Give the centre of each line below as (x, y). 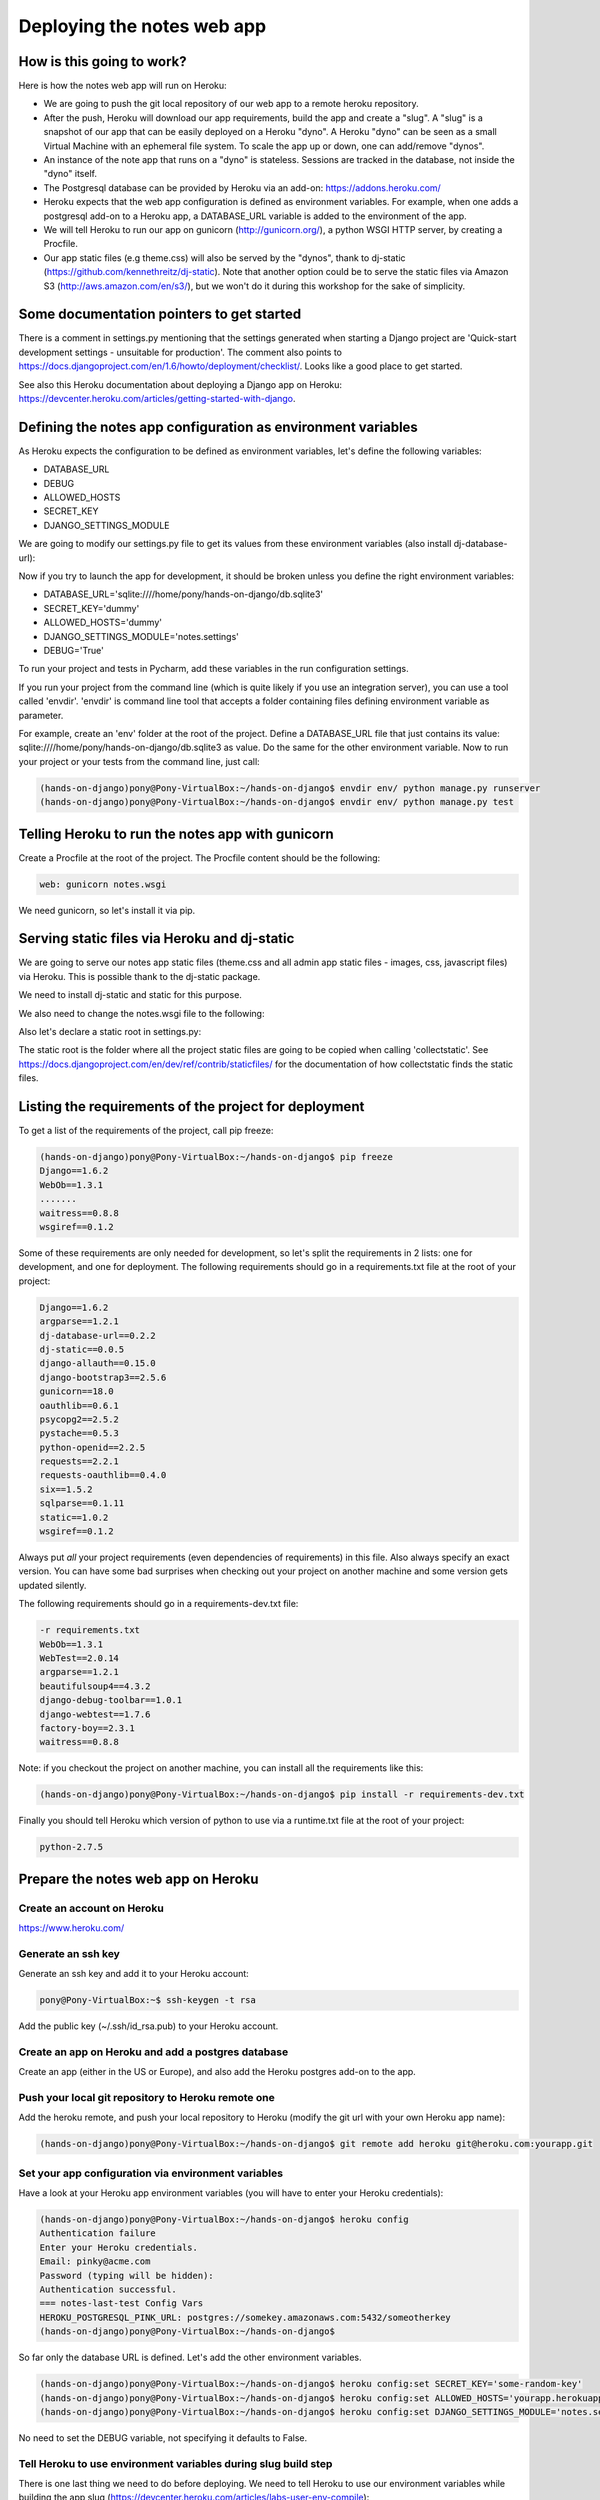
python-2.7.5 (71, 1847)
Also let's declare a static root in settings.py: (110, 1032)
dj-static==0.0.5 (82, 1349)
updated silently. (52, 1585)
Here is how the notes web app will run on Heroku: (122, 86)
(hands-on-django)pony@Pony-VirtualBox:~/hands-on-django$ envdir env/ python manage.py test (277, 802)
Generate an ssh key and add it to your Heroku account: (133, 1974)
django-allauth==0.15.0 (98, 1363)
